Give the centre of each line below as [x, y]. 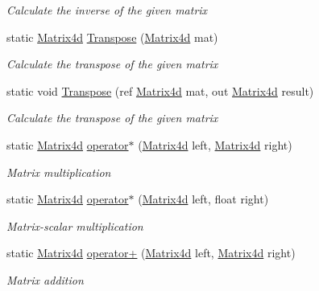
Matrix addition [45, 279]
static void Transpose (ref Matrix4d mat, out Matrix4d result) [160, 90]
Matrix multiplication [59, 172]
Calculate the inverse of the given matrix [107, 10]
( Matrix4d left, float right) [203, 199]
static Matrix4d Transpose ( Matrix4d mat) [112, 37]
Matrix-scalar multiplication [75, 225]
